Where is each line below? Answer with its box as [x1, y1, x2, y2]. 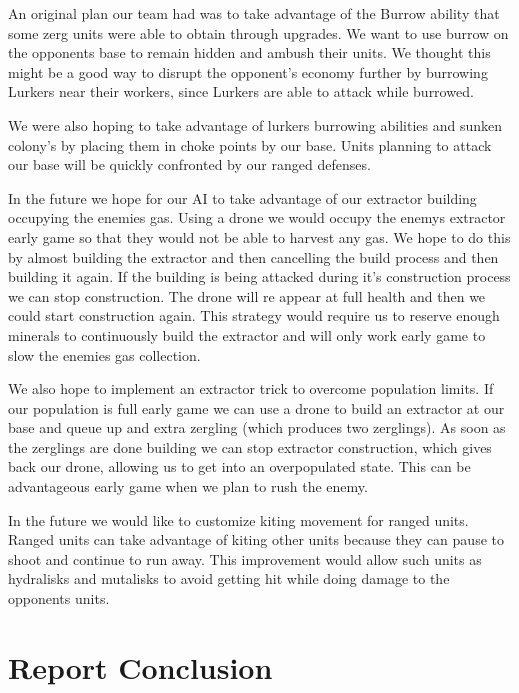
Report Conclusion [8, 646, 273, 687]
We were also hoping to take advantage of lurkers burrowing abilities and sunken [8, 114, 503, 135]
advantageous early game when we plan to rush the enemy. [8, 476, 368, 497]
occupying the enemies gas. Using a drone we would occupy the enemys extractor [8, 207, 506, 228]
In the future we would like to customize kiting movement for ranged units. [8, 509, 469, 530]
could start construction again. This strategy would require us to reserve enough [8, 305, 500, 326]
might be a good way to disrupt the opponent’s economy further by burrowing [8, 61, 488, 82]
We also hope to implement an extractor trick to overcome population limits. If [8, 378, 494, 399]
